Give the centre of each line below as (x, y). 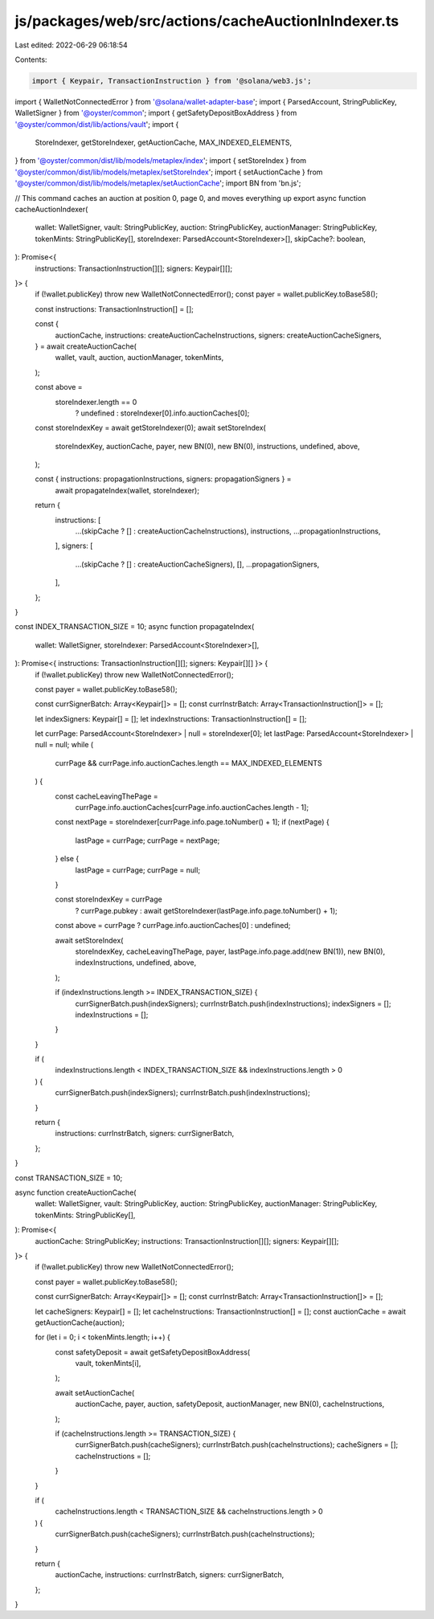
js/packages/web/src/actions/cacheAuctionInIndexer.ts (207, 21)
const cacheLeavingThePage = (106, 796)
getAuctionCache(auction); (80, 1323)
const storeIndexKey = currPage (108, 899)
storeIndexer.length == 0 (96, 402)
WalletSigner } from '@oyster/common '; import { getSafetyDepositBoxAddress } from (156, 113)
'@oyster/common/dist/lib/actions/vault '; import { (97, 124)
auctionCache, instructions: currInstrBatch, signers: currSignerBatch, (170, 1575)
